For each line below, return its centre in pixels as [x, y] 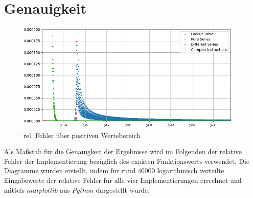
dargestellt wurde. [123, 189]
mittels [14, 189]
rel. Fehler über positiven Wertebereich [82, 135]
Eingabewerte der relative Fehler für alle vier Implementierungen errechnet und [123, 180]
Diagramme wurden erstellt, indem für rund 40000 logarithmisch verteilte [114, 170]
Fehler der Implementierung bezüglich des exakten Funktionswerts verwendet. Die [127, 161]
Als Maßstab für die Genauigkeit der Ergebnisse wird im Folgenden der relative [123, 151]
